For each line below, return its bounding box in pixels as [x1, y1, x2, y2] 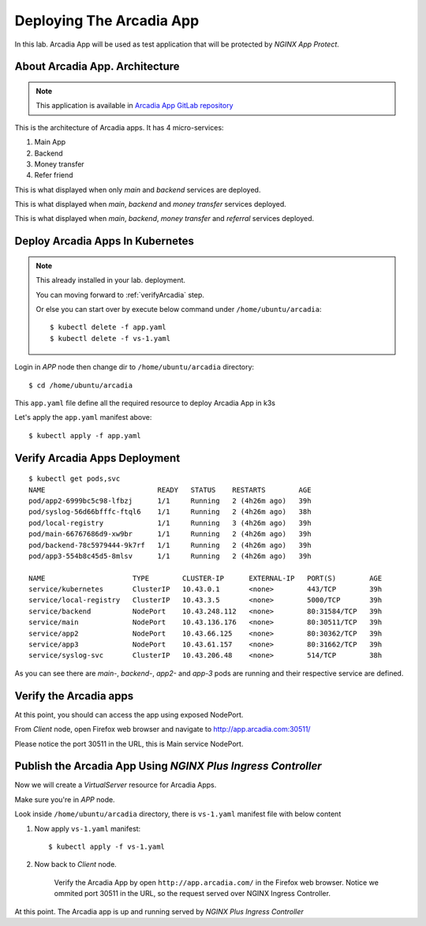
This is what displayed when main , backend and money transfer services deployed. [14, 200, 287, 209]
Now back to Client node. [34, 860, 118, 869]
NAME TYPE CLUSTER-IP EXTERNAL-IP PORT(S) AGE [28, 573, 383, 583]
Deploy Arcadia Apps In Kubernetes [14, 234, 195, 248]
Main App [34, 137, 66, 147]
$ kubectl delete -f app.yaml [50, 323, 167, 332]
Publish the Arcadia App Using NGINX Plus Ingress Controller [14, 759, 323, 773]
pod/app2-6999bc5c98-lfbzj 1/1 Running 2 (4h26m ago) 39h [28, 496, 312, 505]
